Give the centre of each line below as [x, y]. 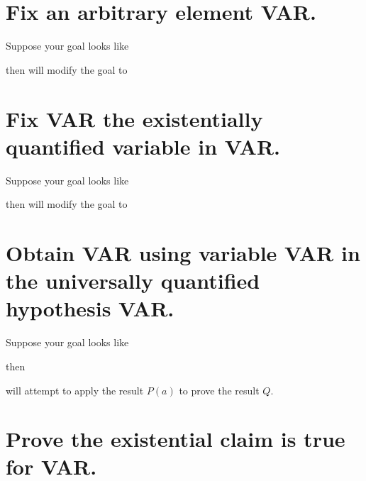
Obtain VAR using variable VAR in [183, 253]
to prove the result [219, 390]
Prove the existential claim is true [176, 439]
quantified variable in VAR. [143, 146]
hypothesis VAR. [90, 308]
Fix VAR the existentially [134, 118]
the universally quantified [133, 281]
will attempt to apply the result [75, 390]
